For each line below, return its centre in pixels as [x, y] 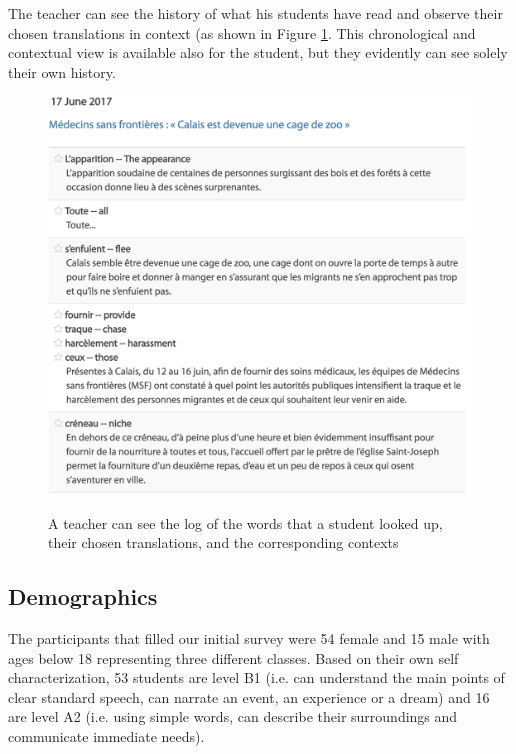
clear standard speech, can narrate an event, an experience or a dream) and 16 [249, 696]
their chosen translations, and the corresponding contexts [223, 542]
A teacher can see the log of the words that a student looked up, [245, 522]
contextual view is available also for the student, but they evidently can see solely [258, 52]
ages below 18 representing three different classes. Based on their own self [233, 657]
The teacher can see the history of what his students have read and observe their [255, 13]
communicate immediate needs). [106, 736]
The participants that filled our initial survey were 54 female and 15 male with [249, 638]
